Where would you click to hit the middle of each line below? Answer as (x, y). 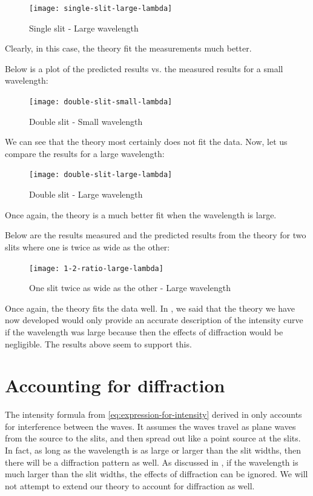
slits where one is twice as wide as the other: (87, 246)
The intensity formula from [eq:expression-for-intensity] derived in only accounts (153, 414)
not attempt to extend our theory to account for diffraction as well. (130, 485)
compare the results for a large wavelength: (85, 153)
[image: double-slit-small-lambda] (101, 102)
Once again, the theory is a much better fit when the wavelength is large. (141, 214)
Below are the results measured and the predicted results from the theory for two (156, 235)
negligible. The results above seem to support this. (98, 344)
